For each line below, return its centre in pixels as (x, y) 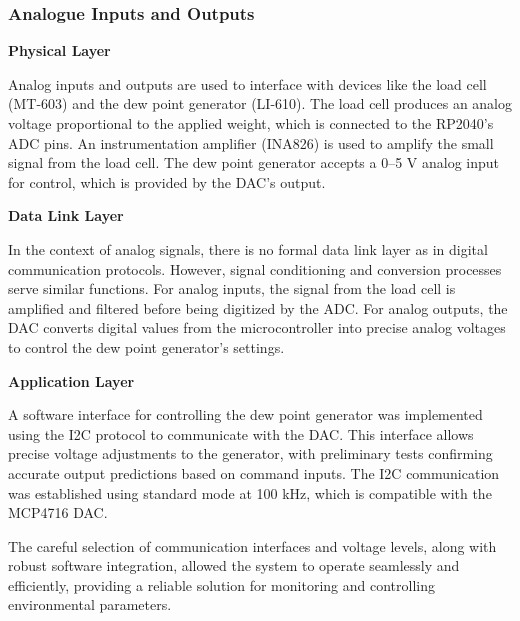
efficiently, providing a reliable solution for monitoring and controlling (221, 584)
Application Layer (71, 380)
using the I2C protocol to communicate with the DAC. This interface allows (241, 433)
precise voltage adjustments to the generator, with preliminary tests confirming (250, 453)
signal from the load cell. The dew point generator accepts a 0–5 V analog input (254, 162)
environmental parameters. (90, 604)
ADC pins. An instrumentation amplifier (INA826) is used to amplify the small (251, 142)
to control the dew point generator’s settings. (146, 346)
